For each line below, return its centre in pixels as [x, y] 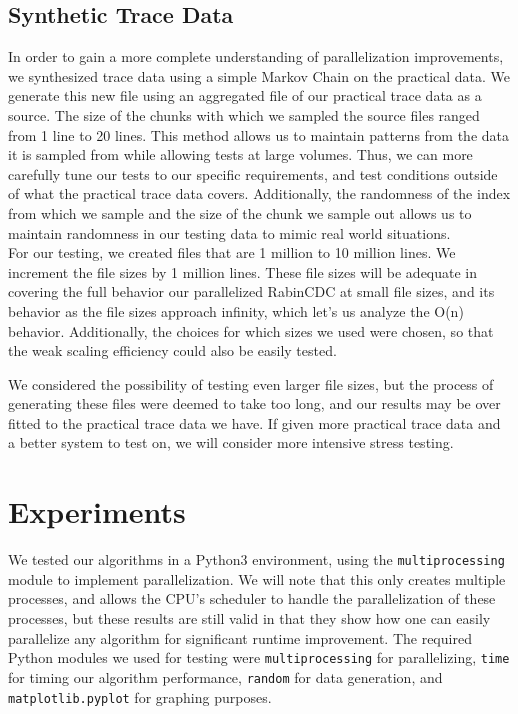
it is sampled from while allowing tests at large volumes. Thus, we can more [240, 154]
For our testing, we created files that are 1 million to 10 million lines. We [232, 252]
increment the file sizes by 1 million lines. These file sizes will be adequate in [243, 271]
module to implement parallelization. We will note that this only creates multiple [257, 578]
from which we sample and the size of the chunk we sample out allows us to [240, 212]
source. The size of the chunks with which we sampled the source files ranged [244, 114]
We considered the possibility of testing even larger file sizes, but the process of [251, 383]
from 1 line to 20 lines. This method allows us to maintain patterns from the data [258, 134]
